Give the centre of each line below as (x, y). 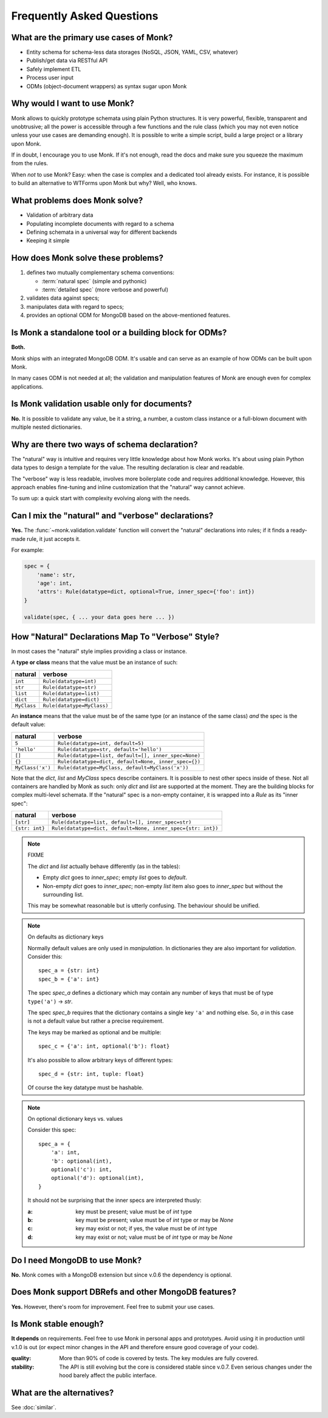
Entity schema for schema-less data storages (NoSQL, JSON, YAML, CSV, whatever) (132, 52)
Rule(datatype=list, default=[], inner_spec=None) (129, 755)
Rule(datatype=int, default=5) (101, 743)
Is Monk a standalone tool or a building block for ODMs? (119, 333)
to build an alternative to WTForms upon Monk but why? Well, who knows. (104, 183)
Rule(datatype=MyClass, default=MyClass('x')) (123, 767)
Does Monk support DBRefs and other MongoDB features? (124, 1292)
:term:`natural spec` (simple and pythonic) (94, 281)
